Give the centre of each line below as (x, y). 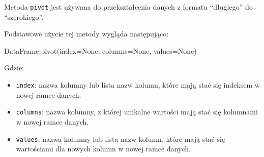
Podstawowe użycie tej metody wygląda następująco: (86, 34)
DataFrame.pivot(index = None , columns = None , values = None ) (100, 50)
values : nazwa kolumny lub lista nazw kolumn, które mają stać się (121, 139)
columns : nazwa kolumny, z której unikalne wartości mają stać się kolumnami (137, 112)
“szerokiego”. (24, 16)
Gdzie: (14, 68)
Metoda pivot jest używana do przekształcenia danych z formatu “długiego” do (128, 7)
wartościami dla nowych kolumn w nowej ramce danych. (103, 149)
